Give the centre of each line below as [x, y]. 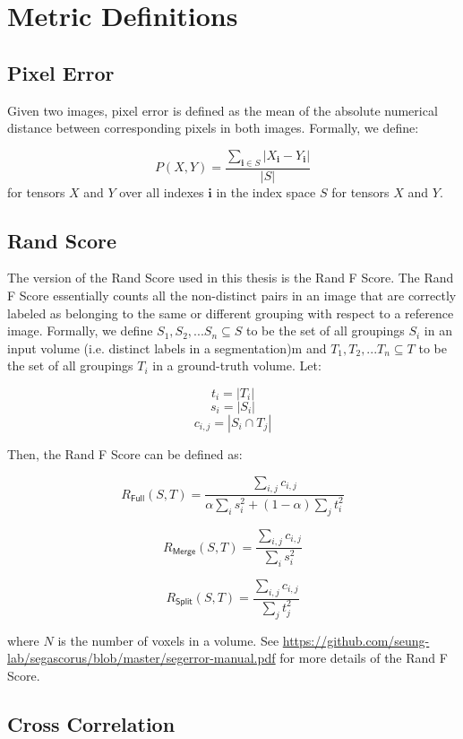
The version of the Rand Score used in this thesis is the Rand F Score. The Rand [231, 278]
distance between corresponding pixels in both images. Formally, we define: [213, 128]
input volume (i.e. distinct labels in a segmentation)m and [167, 348]
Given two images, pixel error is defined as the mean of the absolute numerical [223, 110]
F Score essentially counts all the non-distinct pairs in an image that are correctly [232, 295]
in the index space [266, 191]
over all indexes [162, 191]
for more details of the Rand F [364, 658]
